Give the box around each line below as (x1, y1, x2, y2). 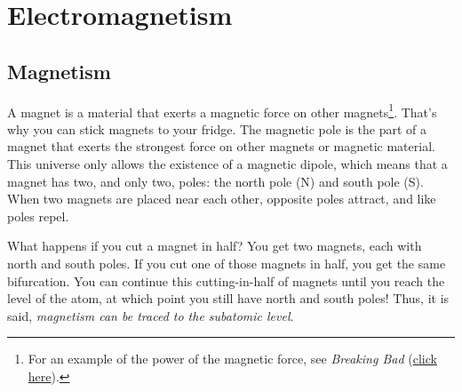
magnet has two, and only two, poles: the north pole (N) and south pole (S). (7, 172, 424, 190)
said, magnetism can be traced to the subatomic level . (7, 306, 294, 324)
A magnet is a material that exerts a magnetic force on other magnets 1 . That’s (7, 100, 437, 121)
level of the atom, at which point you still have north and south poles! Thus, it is (7, 289, 450, 308)
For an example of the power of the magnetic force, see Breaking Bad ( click (28, 349, 437, 368)
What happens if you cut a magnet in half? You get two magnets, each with (7, 236, 422, 255)
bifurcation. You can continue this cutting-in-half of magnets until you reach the (7, 271, 445, 290)
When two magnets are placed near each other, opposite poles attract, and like (7, 189, 436, 208)
